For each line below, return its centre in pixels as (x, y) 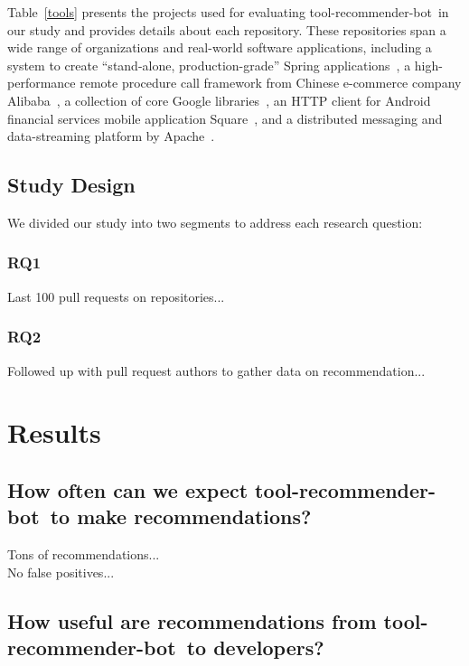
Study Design (71, 185)
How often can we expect (128, 489)
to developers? (255, 647)
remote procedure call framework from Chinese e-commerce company (271, 83)
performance (42, 83)
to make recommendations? (181, 516)
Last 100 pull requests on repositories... (116, 296)
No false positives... (61, 572)
